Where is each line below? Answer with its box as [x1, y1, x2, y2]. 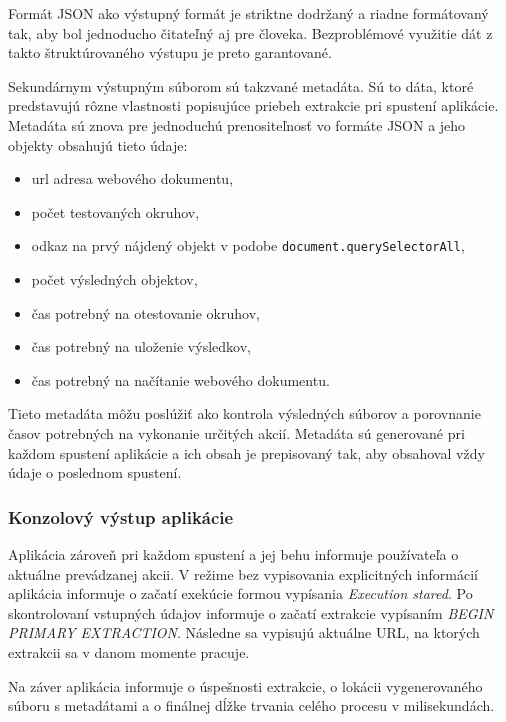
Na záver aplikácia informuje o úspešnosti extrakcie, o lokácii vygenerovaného [8, 675, 483, 696]
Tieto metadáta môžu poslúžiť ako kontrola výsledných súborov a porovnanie [8, 403, 481, 424]
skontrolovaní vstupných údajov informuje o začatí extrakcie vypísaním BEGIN [8, 602, 494, 623]
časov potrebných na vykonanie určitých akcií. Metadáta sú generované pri [8, 422, 465, 443]
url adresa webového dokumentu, [31, 168, 234, 189]
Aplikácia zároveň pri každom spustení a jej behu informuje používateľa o [8, 543, 459, 564]
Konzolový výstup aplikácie [8, 504, 234, 529]
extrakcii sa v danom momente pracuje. [8, 641, 250, 662]
